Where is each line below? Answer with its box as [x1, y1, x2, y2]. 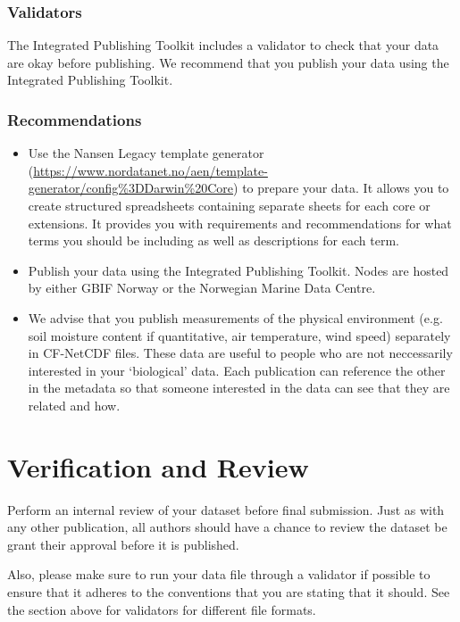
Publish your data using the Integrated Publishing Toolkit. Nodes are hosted [28, 261, 449, 279]
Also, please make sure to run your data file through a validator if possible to [7, 565, 431, 584]
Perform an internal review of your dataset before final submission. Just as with [7, 500, 445, 518]
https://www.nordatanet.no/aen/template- [33, 161, 268, 179]
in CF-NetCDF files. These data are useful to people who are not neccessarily [28, 344, 453, 362]
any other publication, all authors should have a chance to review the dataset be [7, 518, 447, 536]
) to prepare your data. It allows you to [233, 178, 449, 197]
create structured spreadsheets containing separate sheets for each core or [28, 196, 431, 214]
